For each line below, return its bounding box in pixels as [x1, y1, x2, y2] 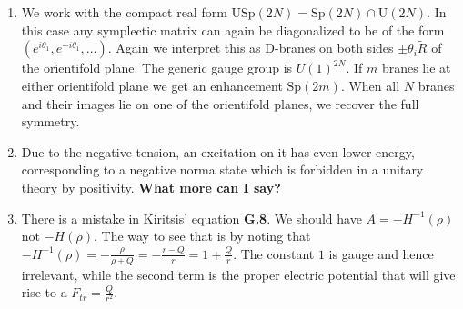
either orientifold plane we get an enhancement [21, 76, 283, 95]
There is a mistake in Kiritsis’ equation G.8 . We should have [21, 208, 362, 227]
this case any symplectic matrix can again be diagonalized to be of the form [21, 20, 445, 39]
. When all [340, 76, 400, 95]
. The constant [233, 244, 315, 263]
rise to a [21, 283, 67, 302]
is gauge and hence [328, 244, 434, 263]
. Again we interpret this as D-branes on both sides [107, 38, 394, 57]
